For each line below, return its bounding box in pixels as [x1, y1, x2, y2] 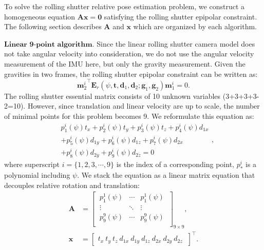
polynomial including [4, 170, 70, 180]
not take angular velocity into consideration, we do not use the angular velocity [4, 48, 254, 59]
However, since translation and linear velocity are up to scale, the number [27, 100, 260, 111]
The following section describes [4, 21, 102, 32]
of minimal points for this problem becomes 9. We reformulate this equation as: [4, 110, 254, 121]
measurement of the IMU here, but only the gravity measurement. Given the [4, 58, 246, 69]
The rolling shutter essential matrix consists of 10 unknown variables [4, 90, 221, 101]
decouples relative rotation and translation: [4, 179, 140, 190]
